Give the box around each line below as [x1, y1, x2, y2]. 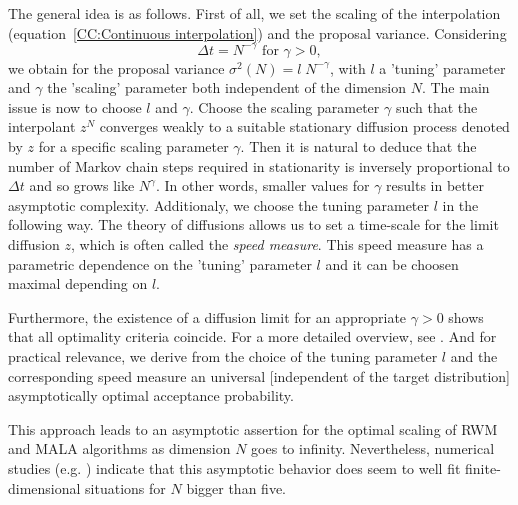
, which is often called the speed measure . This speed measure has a [71, 234, 484, 255]
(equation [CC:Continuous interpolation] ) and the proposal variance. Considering [8, 22, 507, 43]
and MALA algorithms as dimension [8, 438, 231, 459]
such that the [395, 96, 478, 117]
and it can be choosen [325, 253, 459, 274]
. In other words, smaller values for [155, 175, 370, 196]
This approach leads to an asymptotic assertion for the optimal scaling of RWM [8, 418, 498, 439]
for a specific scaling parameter [38, 136, 229, 157]
